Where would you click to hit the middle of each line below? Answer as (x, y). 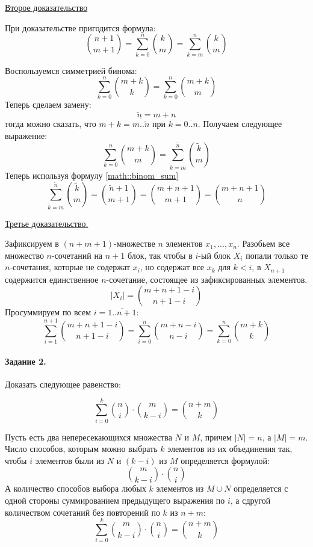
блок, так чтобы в (160, 255)
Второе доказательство (46, 7)
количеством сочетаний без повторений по (82, 512)
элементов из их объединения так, (230, 449)
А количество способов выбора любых (76, 488)
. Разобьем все (263, 243)
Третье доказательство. (47, 223)
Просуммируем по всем (48, 312)
